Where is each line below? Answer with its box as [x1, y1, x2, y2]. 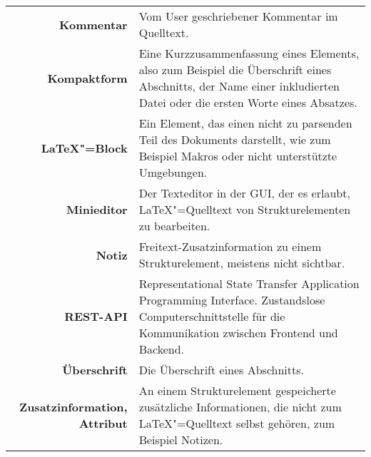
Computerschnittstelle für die [138, 308, 285, 324]
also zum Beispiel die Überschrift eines [138, 61, 332, 78]
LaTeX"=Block [41, 139, 128, 156]
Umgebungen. [138, 164, 208, 180]
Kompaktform [47, 69, 128, 86]
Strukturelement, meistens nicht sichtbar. [138, 255, 345, 271]
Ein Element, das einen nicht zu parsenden [138, 115, 352, 131]
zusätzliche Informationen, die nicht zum [138, 399, 342, 415]
